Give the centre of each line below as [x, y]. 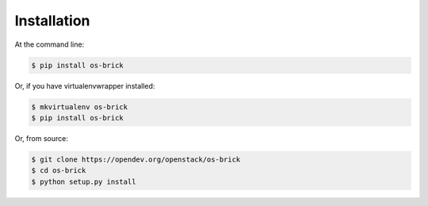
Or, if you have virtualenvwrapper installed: [85, 86]
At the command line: [50, 44]
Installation [52, 21]
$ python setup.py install [84, 181]
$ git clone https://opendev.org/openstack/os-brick [136, 159]
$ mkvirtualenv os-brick [80, 107]
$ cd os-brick [59, 171]
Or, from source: [42, 138]
